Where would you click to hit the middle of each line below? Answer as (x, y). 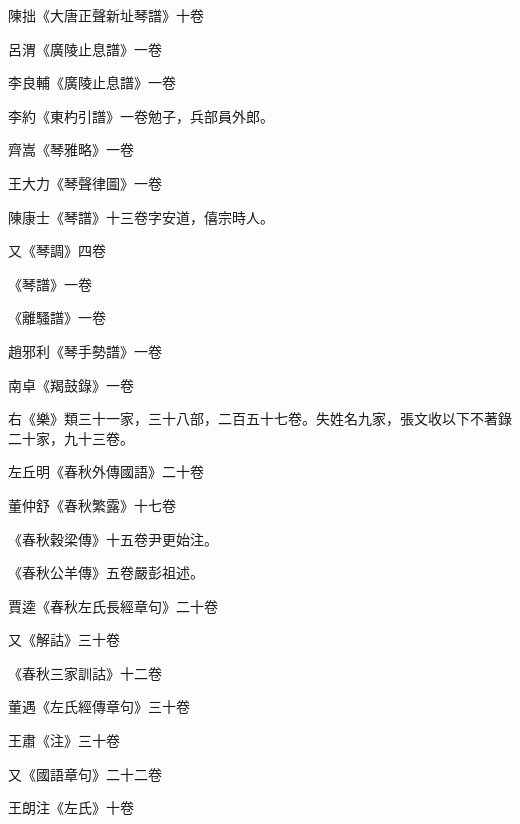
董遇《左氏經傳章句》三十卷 (99, 706)
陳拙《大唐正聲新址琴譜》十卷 (106, 15)
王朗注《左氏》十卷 (71, 807)
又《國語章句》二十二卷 (85, 773)
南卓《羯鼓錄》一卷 (71, 384)
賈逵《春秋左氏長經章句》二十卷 (113, 605)
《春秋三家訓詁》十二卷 (85, 672)
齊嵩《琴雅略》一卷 (71, 149)
